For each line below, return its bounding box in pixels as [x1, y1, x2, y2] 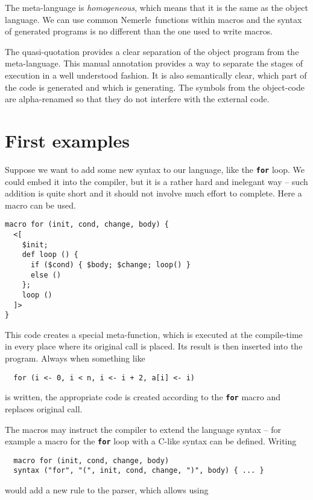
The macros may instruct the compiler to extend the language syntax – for [5, 423, 282, 435]
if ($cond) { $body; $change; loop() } [30, 260, 191, 269]
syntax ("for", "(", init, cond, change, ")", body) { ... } [13, 466, 264, 475]
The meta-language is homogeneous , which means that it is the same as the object [5, 1, 308, 13]
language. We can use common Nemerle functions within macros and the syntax [5, 13, 302, 25]
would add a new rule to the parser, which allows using [5, 484, 209, 496]
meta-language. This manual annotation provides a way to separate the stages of [5, 57, 303, 70]
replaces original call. [5, 402, 83, 415]
